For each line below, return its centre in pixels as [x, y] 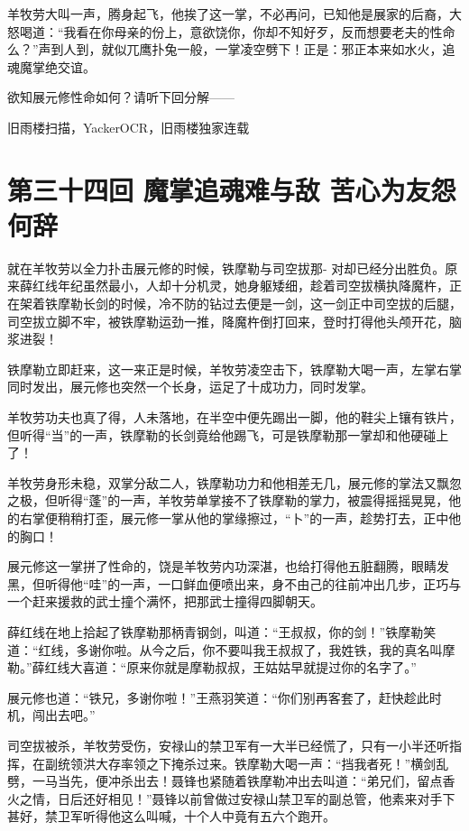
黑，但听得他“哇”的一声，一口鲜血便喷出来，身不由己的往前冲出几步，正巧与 [234, 583]
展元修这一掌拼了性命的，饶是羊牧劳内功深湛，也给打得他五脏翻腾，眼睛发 [228, 566]
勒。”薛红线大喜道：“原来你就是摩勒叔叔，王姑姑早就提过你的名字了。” [212, 667]
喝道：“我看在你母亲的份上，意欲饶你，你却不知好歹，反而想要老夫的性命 [237, 31]
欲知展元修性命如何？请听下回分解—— [121, 97]
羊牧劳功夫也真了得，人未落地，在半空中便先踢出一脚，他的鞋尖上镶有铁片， [234, 417]
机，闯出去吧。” [51, 715]
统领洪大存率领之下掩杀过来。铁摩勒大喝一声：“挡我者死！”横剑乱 [253, 763]
